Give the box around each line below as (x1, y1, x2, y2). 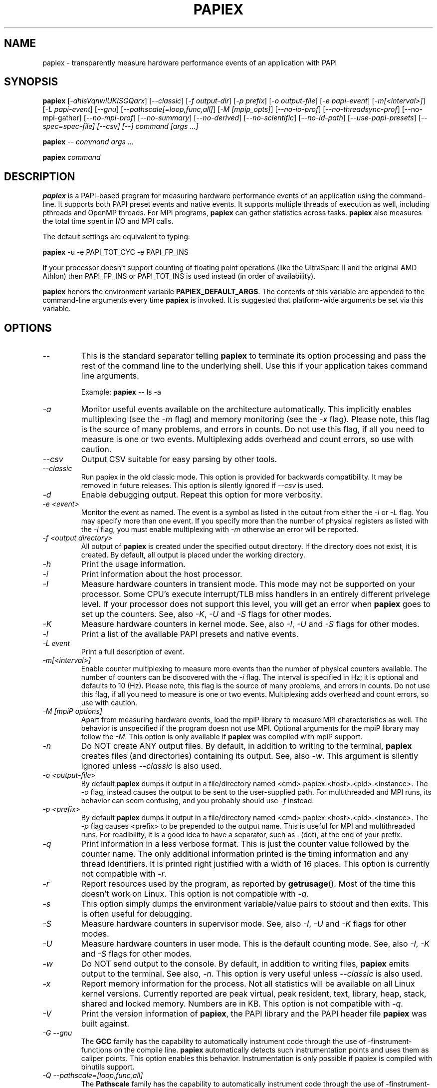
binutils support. (81, 1063, 135, 1072)
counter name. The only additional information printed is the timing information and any (81, 849, 409, 859)
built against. (81, 1019, 130, 1029)
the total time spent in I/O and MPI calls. (42, 217, 174, 226)
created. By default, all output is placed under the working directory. (81, 550, 305, 559)
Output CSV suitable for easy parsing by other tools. (81, 454, 277, 465)
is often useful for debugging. (81, 909, 193, 919)
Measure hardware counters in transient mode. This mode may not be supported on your (81, 579, 415, 589)
